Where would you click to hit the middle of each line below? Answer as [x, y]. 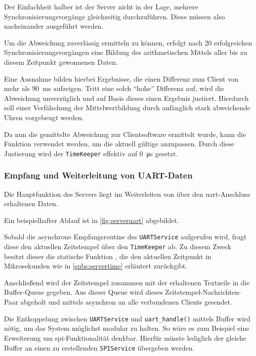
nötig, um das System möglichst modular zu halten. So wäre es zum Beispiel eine [127, 328]
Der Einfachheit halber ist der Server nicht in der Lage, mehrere [101, 6]
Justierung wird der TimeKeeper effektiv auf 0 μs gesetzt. [91, 153]
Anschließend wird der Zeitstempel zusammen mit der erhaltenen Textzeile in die [127, 282]
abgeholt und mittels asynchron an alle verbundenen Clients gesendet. [126, 302]
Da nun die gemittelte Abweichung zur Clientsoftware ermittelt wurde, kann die [125, 134]
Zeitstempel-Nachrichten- [203, 292]
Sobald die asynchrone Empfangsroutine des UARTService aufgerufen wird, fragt [125, 237]
